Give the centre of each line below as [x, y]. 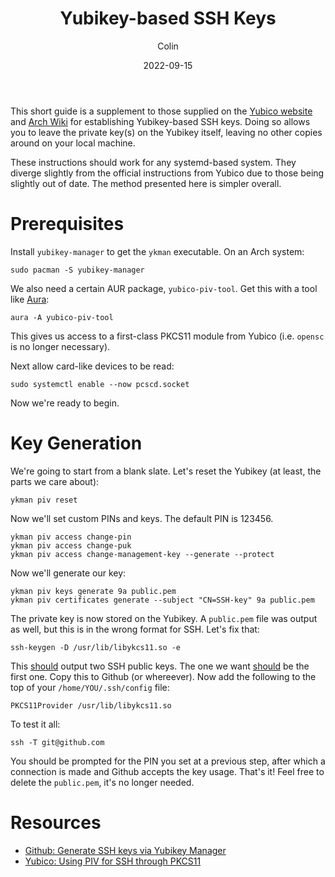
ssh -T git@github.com [57, 742]
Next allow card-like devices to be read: [92, 366]
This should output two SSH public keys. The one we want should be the [160, 666]
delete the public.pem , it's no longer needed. [102, 782]
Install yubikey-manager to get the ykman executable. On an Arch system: [157, 251]
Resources [56, 823]
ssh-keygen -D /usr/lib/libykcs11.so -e [96, 647]
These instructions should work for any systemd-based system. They [153, 162]
